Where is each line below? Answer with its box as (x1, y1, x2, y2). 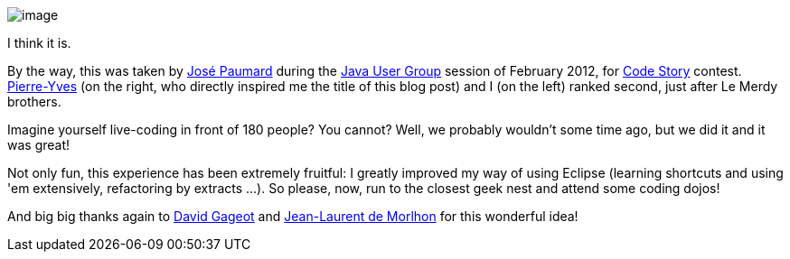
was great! (7, 137, 71, 153)
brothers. (7, 94, 61, 109)
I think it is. (7, 35, 71, 51)
